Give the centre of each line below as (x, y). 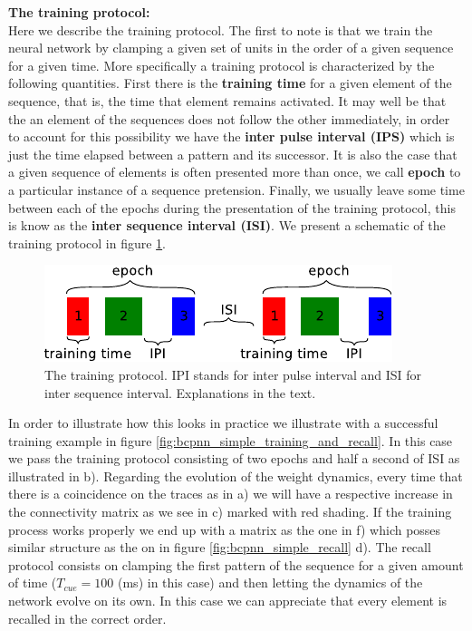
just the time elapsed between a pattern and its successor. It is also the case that (233, 154)
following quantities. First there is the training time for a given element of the (230, 83)
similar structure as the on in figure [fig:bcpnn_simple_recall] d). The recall (220, 547)
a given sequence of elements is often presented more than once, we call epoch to (235, 172)
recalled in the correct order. (87, 618)
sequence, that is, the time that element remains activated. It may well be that (227, 100)
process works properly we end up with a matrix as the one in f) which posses (225, 529)
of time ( (33, 582)
